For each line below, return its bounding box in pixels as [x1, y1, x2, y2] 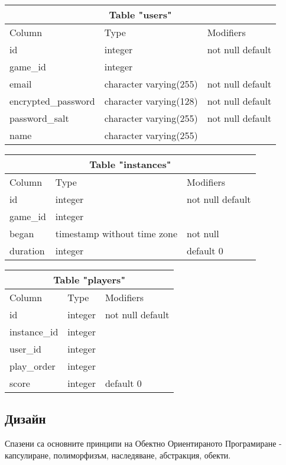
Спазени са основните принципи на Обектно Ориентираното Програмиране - [5, 437, 282, 450]
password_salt [9, 111, 69, 125]
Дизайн [5, 409, 46, 428]
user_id [9, 342, 41, 356]
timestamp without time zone [55, 227, 178, 240]
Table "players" [53, 273, 126, 286]
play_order [9, 359, 56, 373]
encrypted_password [9, 94, 95, 108]
